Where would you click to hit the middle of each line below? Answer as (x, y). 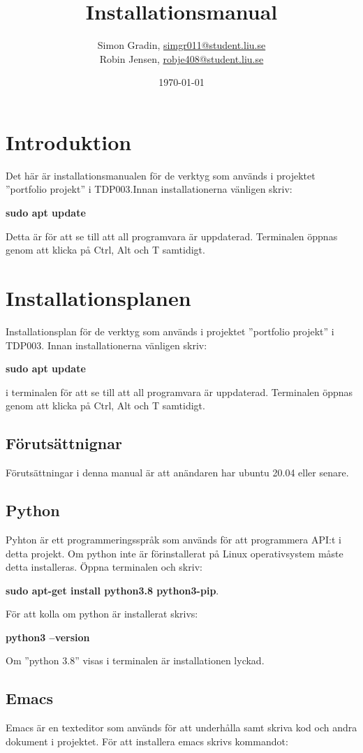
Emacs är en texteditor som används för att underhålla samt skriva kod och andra (181, 728)
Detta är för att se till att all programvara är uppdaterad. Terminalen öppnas (172, 236)
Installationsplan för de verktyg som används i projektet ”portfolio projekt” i (170, 331)
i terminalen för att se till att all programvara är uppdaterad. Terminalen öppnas (179, 392)
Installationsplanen (98, 298)
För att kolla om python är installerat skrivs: (102, 614)
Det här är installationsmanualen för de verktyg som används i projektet (161, 175)
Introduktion (69, 141)
